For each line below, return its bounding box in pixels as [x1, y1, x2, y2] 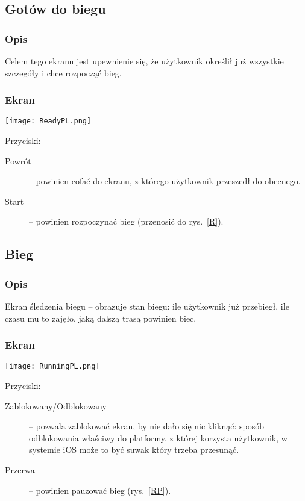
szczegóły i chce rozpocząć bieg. [5, 66, 122, 79]
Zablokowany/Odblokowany [5, 399, 107, 412]
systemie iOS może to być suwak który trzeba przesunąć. [29, 443, 239, 456]
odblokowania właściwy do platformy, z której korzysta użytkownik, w [29, 431, 288, 444]
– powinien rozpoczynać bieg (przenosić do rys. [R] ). [29, 215, 224, 228]
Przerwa [5, 464, 35, 476]
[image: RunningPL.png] [5, 362, 100, 371]
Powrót [5, 154, 31, 167]
